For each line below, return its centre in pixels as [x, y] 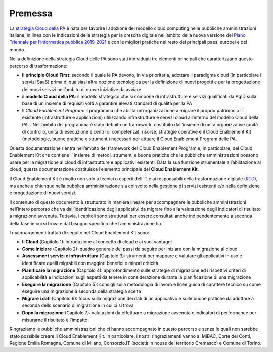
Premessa [31, 13]
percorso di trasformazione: [38, 66]
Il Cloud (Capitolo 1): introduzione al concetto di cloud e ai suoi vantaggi [97, 242]
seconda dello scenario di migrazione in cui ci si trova [78, 305]
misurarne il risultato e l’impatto [55, 320]
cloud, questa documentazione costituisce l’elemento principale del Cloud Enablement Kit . [104, 169]
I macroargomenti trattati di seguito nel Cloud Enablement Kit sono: [79, 233]
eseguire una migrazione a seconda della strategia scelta [81, 291]
